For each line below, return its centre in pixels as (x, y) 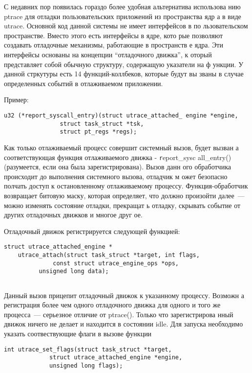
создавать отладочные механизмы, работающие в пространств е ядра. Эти (114, 45)
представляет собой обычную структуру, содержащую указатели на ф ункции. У (124, 64)
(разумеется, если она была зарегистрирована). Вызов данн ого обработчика (117, 167)
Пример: (16, 100)
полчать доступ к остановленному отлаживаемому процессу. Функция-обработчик (126, 186)
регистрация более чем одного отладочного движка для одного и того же (112, 305)
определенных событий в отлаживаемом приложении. (84, 83)
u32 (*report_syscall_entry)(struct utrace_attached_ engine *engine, (121, 115)
